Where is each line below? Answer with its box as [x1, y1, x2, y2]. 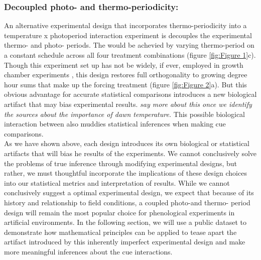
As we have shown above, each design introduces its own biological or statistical [4, 138, 250, 149]
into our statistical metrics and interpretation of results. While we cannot [4, 177, 230, 188]
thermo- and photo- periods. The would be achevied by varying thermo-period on [4, 40, 254, 50]
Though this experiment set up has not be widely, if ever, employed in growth [4, 59, 243, 70]
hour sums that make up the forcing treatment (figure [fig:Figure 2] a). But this [4, 79, 247, 89]
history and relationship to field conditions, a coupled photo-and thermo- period [4, 197, 250, 207]
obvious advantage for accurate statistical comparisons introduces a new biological [4, 89, 257, 99]
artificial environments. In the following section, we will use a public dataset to [4, 217, 246, 227]
